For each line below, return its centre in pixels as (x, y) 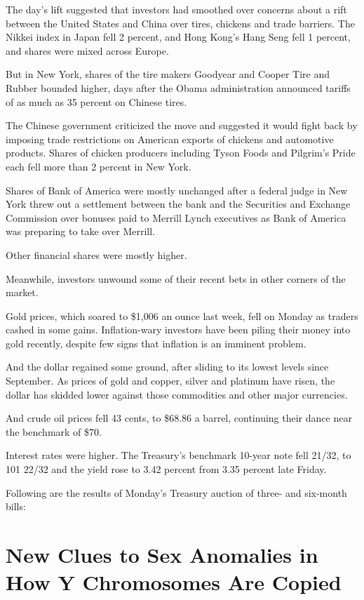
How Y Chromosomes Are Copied (174, 582)
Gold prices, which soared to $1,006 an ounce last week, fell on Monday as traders (182, 315)
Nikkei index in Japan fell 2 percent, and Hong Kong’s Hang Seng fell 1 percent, (178, 37)
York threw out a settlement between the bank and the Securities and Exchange (178, 204)
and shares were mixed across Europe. (87, 50)
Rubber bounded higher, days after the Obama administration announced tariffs (178, 87)
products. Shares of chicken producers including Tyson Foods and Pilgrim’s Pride (181, 153)
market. (22, 292)
